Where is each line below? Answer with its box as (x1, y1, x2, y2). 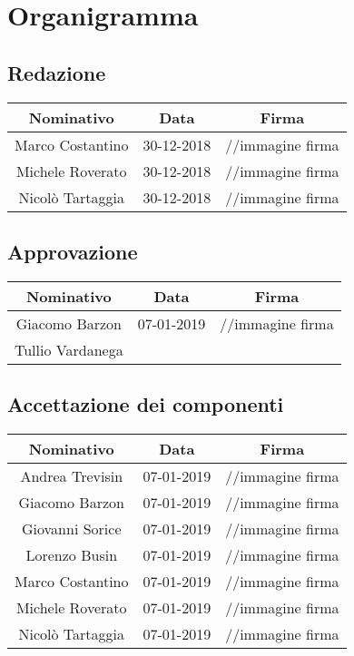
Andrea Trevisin (20, 465, 123, 486)
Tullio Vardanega (15, 338, 123, 360)
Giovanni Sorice (21, 517, 122, 539)
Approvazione (7, 237, 138, 265)
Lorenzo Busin (25, 543, 118, 565)
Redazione (7, 58, 106, 86)
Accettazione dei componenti (7, 390, 284, 418)
